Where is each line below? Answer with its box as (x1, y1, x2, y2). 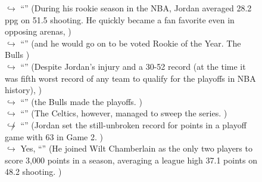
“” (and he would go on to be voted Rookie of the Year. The (20, 36, 241, 49)
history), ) (5, 84, 42, 96)
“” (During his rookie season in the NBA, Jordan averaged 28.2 (20, 2, 252, 14)
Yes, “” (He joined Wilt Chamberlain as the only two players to (20, 142, 252, 155)
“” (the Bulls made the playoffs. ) (20, 95, 142, 107)
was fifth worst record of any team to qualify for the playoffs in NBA (5, 72, 256, 84)
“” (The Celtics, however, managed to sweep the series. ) (20, 107, 227, 119)
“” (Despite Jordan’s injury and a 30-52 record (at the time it (20, 60, 246, 72)
